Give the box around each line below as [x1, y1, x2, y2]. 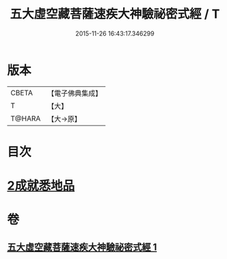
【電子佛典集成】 [47, 88, 103, 98]
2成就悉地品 [7, 178, 75, 194]
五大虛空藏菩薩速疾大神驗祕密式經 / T [10, 6, 220, 22]
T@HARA [10, 114, 41, 123]
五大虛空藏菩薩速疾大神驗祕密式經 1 [7, 241, 157, 253]
